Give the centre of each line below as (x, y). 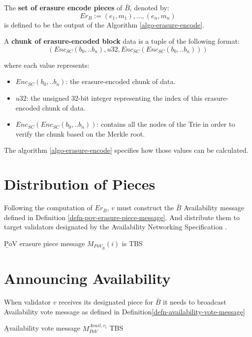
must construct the (145, 208)
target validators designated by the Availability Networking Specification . (115, 227)
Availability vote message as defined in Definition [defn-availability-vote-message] (125, 311)
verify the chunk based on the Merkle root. (80, 133)
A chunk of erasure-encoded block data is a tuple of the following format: (122, 41)
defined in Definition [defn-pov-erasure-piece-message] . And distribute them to (122, 217)
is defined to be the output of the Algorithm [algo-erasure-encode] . (104, 24)
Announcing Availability (87, 278)
